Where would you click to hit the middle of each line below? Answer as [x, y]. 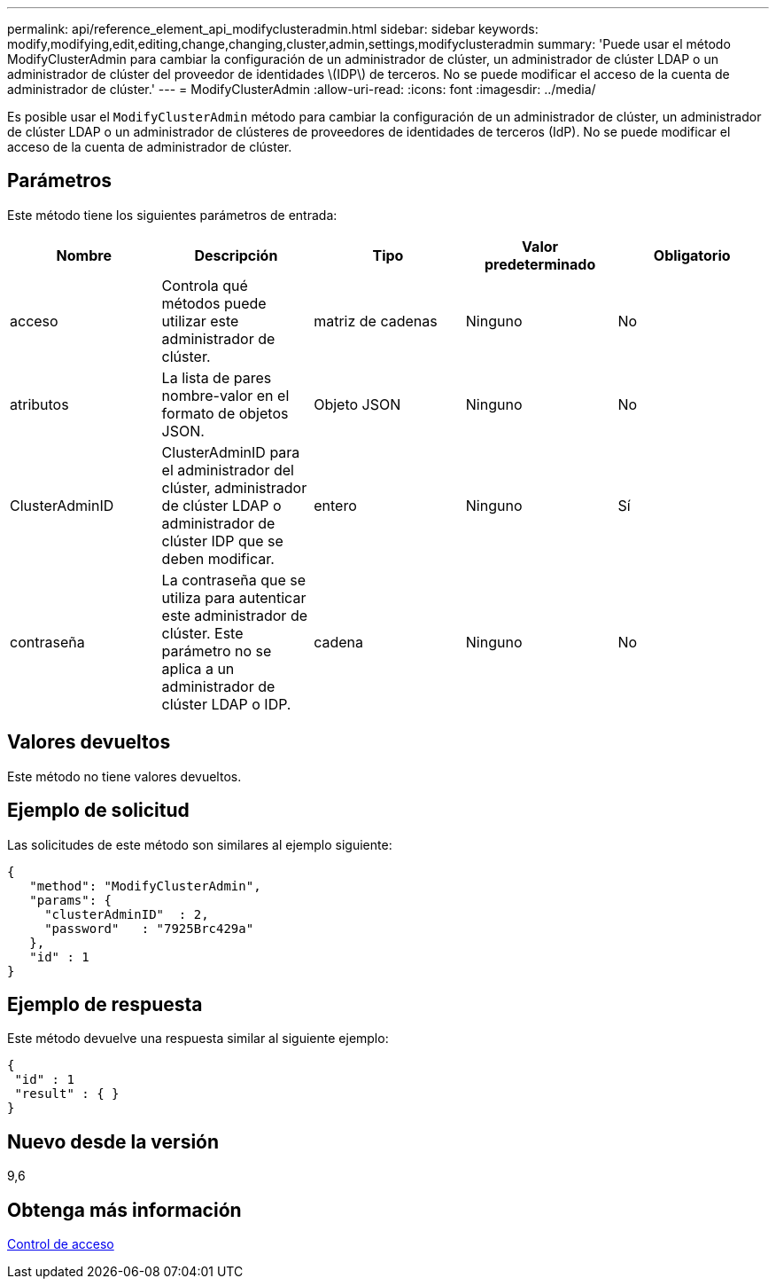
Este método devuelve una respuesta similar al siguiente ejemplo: [198, 1039]
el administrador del [228, 470]
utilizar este [200, 321]
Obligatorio [692, 255]
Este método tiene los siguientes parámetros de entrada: [172, 215]
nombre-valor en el [225, 395]
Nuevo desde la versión [113, 1141]
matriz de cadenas [376, 321]
